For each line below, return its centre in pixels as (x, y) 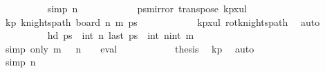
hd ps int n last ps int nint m (121, 35)
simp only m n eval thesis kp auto (130, 48)
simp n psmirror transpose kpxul (147, 8)
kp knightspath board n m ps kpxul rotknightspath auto (162, 21)
